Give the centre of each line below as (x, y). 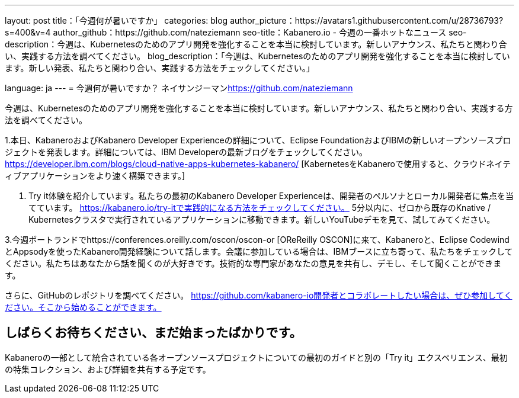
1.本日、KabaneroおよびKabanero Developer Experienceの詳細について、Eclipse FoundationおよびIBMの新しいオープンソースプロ (258, 140)
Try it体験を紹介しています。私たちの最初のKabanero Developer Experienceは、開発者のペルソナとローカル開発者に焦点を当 (271, 196)
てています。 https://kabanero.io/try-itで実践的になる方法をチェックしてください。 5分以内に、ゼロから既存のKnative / (259, 208)
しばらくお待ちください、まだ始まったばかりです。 (153, 333)
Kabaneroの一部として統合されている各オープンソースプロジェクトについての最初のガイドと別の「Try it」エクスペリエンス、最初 (256, 357)
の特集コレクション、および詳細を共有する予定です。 (108, 369)
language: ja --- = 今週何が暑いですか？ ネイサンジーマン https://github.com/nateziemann (179, 88)
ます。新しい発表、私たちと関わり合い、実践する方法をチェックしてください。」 (160, 68)
